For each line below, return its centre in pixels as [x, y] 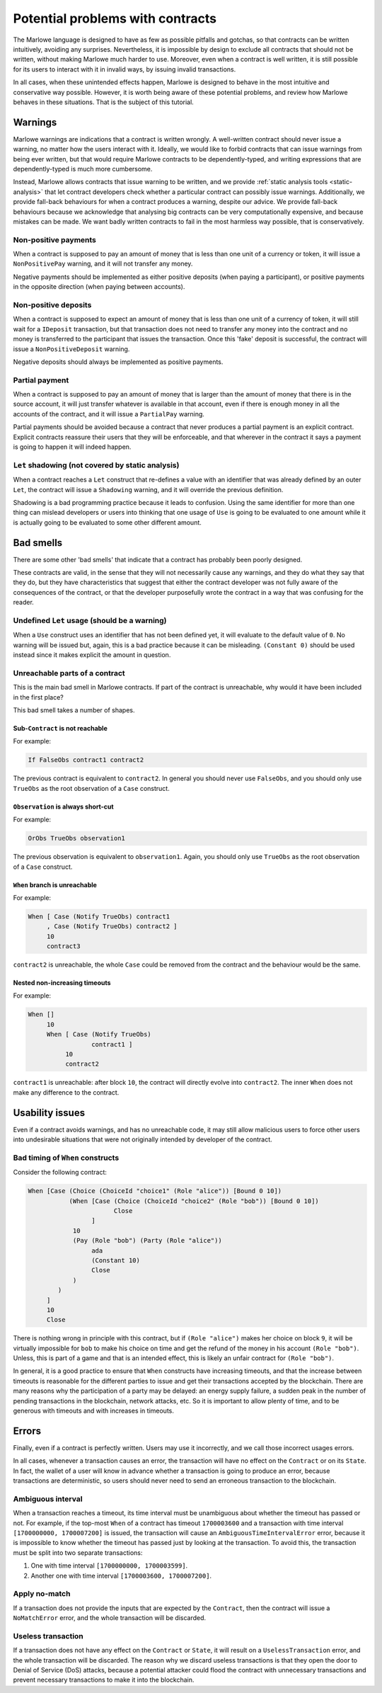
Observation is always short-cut [63, 806]
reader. [24, 603]
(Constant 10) [116, 1260]
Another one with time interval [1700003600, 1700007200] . [121, 1575]
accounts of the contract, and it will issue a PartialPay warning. [109, 414]
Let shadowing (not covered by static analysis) [96, 465]
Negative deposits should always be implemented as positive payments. [118, 362]
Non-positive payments [55, 239]
